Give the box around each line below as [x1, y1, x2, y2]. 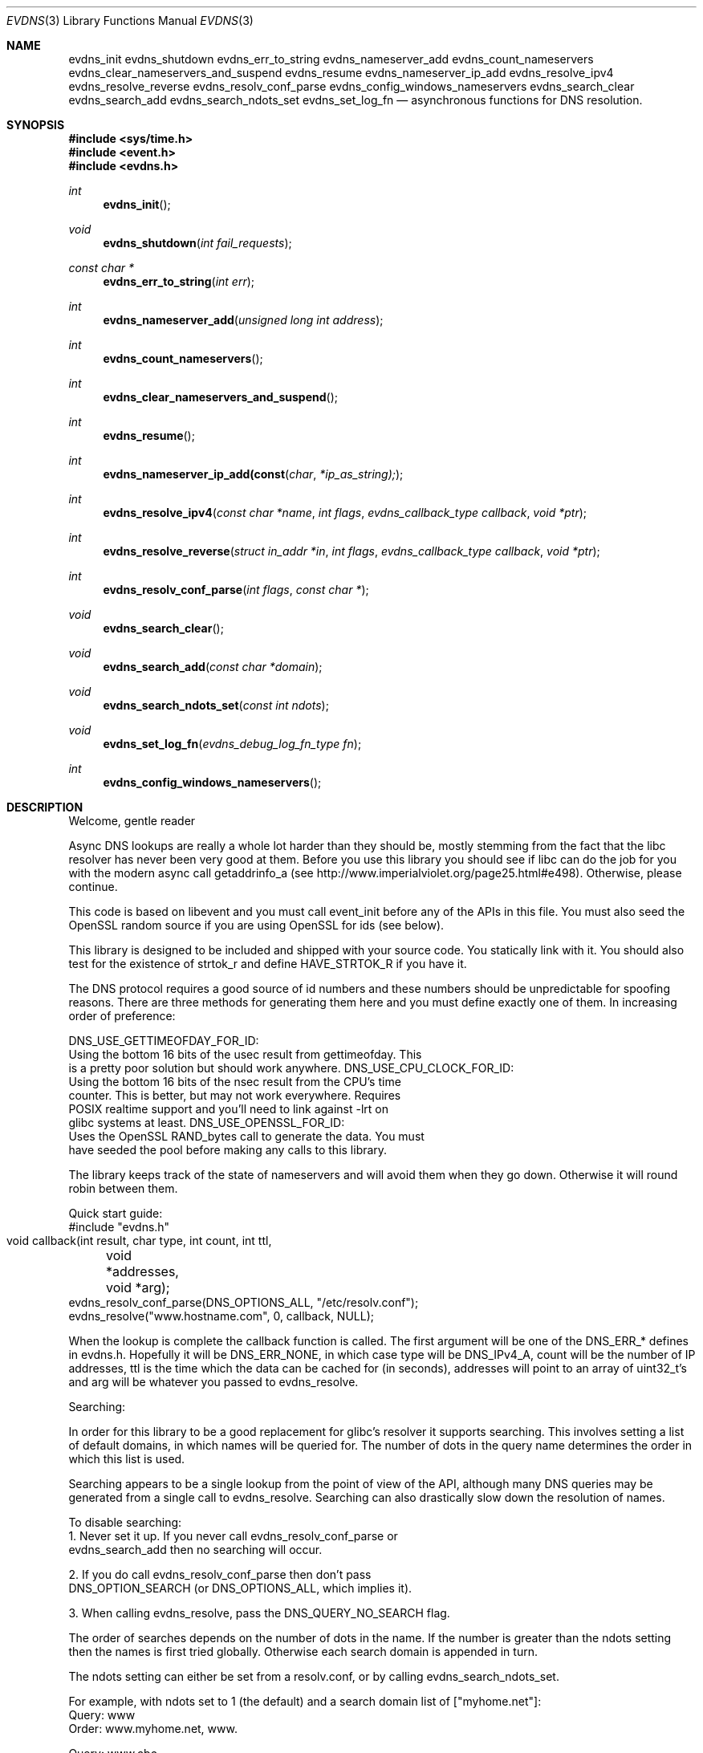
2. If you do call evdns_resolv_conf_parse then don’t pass [68, 1568, 372, 1581]
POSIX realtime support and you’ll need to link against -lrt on [68, 1102, 389, 1116]
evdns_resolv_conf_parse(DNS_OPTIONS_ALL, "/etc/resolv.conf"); [68, 1295, 419, 1309]
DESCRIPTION [6, 800, 83, 814]
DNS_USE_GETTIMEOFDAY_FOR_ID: [68, 1034, 259, 1047]
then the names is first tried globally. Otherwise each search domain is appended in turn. [68, 1645, 538, 1658]
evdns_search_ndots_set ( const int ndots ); [103, 698, 329, 712]
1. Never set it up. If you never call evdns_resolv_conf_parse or [68, 1529, 398, 1543]
